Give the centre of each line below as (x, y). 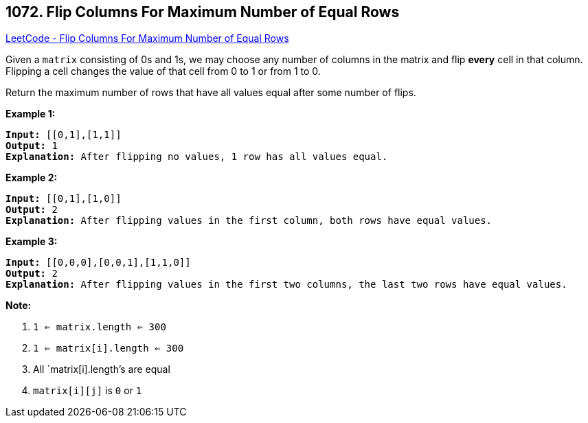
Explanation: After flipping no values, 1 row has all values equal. (197, 157)
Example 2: (32, 178)
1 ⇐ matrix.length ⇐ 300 (100, 327)
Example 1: (31, 114)
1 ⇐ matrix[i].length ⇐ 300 (109, 348)
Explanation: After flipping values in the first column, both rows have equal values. (249, 221)
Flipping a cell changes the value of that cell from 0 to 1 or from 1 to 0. (163, 71)
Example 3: (32, 242)
